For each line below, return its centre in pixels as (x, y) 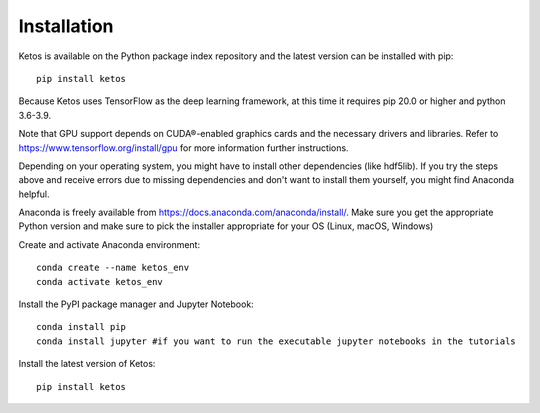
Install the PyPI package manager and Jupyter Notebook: (136, 304)
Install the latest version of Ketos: (87, 364)
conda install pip (81, 327)
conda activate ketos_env (100, 281)
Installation (66, 26)
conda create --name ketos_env (113, 268)
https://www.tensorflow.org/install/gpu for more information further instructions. (183, 147)
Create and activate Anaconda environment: (109, 244)
